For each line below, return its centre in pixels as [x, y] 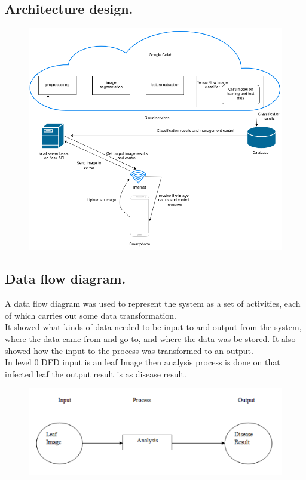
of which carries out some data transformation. [91, 315]
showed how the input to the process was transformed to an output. [129, 350]
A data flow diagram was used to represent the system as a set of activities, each [153, 304]
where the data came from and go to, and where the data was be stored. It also [150, 338]
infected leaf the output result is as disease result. [96, 373]
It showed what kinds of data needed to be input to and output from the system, [153, 327]
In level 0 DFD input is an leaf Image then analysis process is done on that [143, 362]
